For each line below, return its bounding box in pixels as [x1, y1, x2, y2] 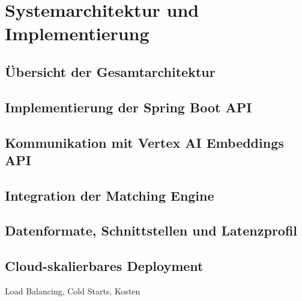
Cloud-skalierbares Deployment [5, 257, 204, 275]
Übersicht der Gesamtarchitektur [5, 62, 216, 81]
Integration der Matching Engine [5, 186, 214, 204]
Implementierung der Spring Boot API [5, 97, 252, 116]
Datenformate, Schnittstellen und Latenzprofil [5, 221, 298, 240]
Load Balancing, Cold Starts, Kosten [5, 285, 140, 297]
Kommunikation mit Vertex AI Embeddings [5, 133, 284, 151]
